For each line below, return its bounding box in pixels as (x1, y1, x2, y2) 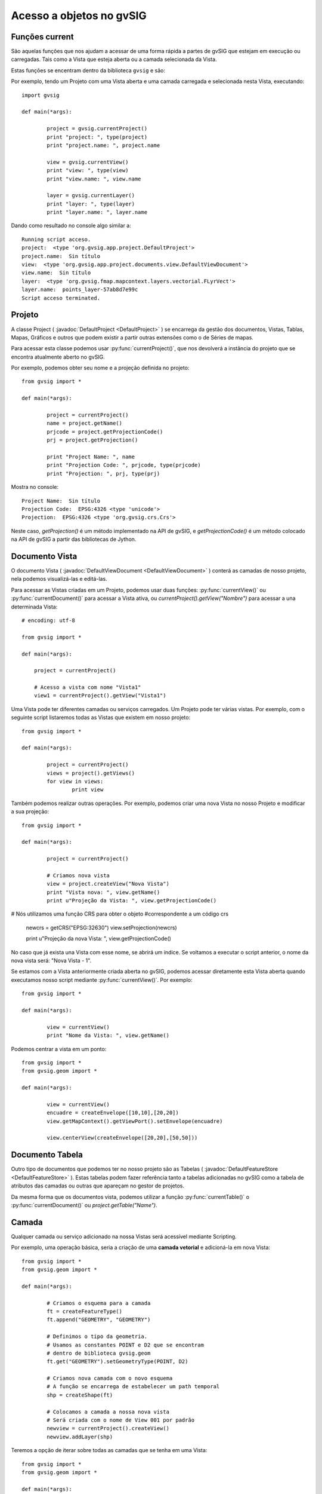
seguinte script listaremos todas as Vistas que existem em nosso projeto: (11, 714, 191, 721)
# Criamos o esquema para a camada (47, 1300, 151, 1306)
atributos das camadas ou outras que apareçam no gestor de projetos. (11, 1182, 185, 1189)
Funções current (11, 32, 74, 42)
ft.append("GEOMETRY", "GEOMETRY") (47, 1317, 151, 1323)
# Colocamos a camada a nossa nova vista (47, 1408, 170, 1415)
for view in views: (47, 778, 104, 785)
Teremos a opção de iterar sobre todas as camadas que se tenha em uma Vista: (11, 1447, 208, 1454)
